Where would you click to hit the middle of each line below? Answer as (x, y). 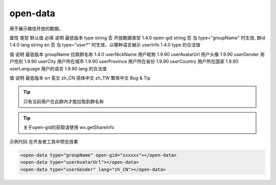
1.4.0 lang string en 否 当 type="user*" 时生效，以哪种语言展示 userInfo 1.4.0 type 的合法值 (105, 45)
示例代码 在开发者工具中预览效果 (44, 141)
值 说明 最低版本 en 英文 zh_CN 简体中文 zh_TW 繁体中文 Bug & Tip (80, 78)
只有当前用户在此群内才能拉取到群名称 (64, 101)
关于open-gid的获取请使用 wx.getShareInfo (69, 127)
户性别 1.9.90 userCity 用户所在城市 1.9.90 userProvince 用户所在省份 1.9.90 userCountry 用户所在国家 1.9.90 (124, 62)
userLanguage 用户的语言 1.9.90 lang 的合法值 (58, 68)
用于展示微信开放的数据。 (36, 29)
